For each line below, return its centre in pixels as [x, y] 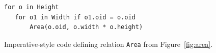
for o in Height [32, 7]
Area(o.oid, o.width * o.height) [86, 27]
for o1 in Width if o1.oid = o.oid [75, 17]
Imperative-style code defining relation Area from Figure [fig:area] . [109, 44]
